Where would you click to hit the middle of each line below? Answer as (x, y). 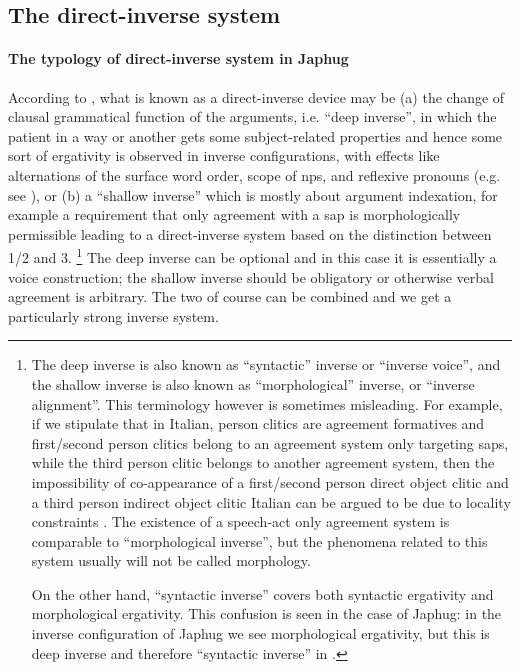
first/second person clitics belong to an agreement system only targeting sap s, (270, 442)
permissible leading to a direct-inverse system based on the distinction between (250, 233)
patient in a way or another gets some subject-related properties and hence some (255, 135)
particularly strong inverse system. (113, 315)
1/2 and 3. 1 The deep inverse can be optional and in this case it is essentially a (252, 255)
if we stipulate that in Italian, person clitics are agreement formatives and (258, 423)
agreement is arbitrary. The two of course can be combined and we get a (230, 296)
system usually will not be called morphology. (171, 560)
